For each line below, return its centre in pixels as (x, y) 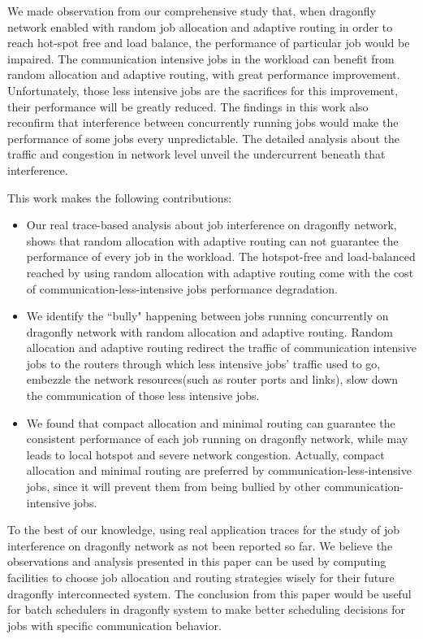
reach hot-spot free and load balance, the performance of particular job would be (209, 43)
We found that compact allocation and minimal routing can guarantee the (211, 422)
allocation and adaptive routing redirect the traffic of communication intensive (221, 348)
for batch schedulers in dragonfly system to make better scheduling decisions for (206, 609)
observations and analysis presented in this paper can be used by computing (197, 561)
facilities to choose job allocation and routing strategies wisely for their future (201, 577)
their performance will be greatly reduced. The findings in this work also (188, 106)
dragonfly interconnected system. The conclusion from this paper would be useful (209, 593)
